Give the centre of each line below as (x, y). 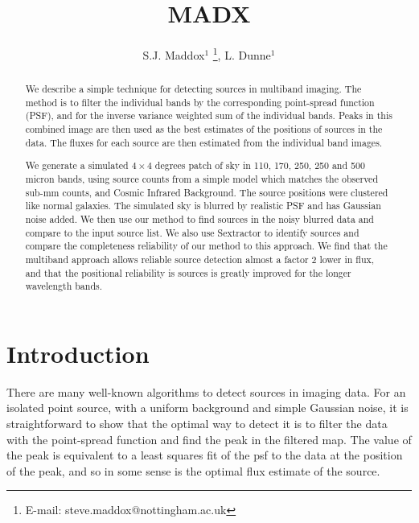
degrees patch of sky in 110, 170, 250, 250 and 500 (260, 165)
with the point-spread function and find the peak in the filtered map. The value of (209, 439)
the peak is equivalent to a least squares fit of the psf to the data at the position (205, 455)
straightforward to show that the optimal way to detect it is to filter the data (197, 424)
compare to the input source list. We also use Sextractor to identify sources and (192, 232)
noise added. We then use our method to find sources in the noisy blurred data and (199, 218)
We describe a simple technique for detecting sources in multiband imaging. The (193, 89)
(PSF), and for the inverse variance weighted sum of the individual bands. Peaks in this (209, 115)
